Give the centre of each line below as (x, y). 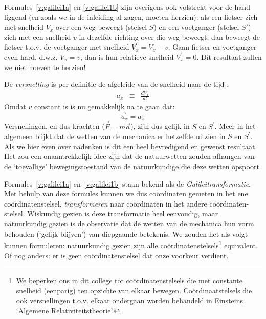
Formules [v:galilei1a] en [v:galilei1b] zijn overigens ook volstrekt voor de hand (127, 7)
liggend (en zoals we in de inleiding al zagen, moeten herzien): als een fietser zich (131, 17)
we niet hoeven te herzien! (45, 67)
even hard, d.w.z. (31, 56)
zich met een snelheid (38, 37)
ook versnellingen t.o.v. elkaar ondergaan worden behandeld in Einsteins (129, 300)
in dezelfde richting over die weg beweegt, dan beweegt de (169, 37)
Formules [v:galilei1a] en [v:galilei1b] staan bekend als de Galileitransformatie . (128, 183)
